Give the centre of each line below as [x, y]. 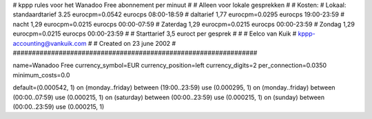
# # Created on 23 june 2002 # [132, 43]
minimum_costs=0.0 [41, 75]
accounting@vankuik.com [50, 43]
